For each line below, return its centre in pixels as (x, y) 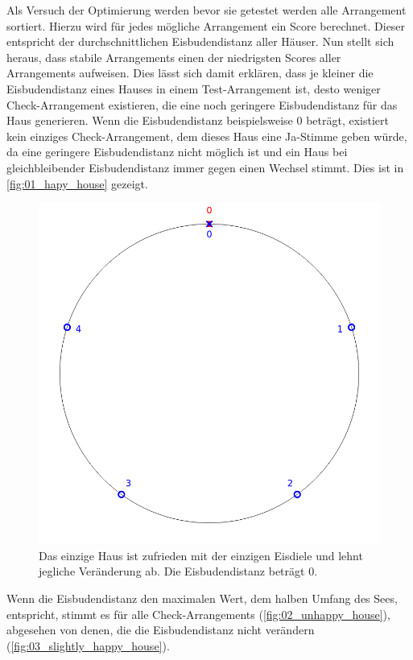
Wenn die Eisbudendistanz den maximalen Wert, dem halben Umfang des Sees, (202, 598)
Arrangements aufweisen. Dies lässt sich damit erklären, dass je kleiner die (190, 73)
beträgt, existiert (347, 120)
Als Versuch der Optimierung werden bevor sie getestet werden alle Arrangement (206, 10)
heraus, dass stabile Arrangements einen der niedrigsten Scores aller (174, 57)
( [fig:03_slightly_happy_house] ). (88, 645)
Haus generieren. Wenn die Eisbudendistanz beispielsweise (150, 120)
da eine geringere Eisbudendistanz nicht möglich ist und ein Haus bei (177, 152)
